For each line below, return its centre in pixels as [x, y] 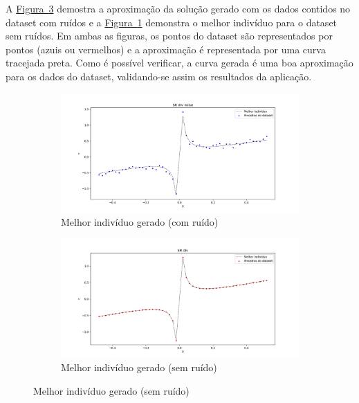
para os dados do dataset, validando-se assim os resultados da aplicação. [159, 76]
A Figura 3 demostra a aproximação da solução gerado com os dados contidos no [178, 8]
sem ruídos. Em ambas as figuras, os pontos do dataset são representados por [169, 36]
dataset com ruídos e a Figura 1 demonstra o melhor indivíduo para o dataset [172, 22]
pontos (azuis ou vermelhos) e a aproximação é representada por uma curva [166, 49]
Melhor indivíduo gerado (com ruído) [140, 222]
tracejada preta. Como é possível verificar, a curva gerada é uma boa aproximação [179, 63]
